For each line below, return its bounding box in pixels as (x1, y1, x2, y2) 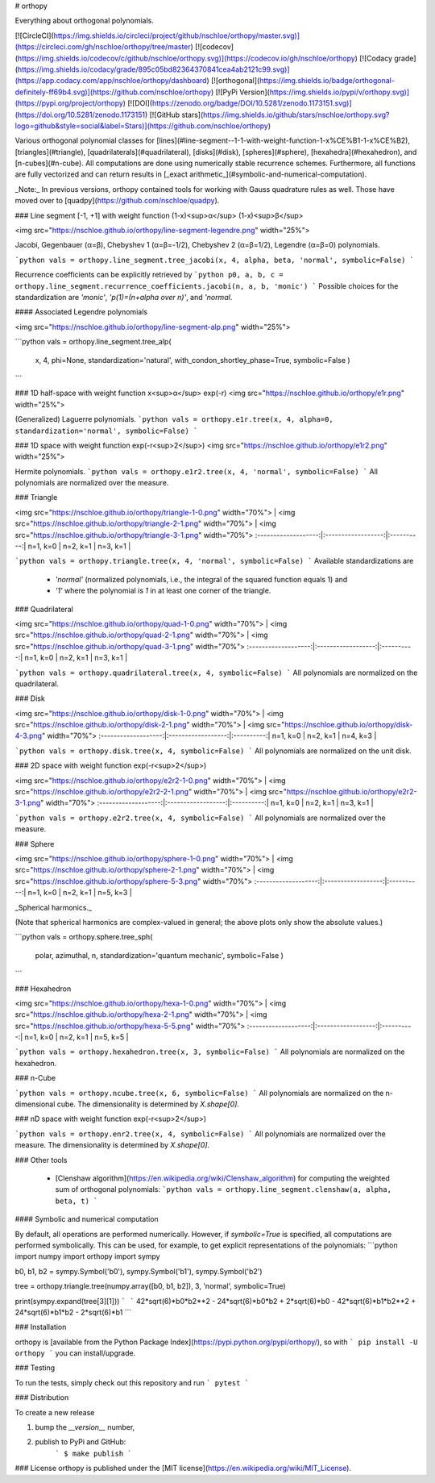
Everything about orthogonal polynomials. (14, 16, 155, 26)
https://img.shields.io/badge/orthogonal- (259, 76, 395, 85)
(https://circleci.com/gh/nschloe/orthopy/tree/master (14, 42, 191, 52)
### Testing (14, 1363, 56, 1373)
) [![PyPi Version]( (210, 87, 270, 97)
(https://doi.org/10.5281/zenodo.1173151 (14, 110, 145, 119)
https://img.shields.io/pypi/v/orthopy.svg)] (269, 87, 410, 97)
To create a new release (14, 1407, 95, 1417)
